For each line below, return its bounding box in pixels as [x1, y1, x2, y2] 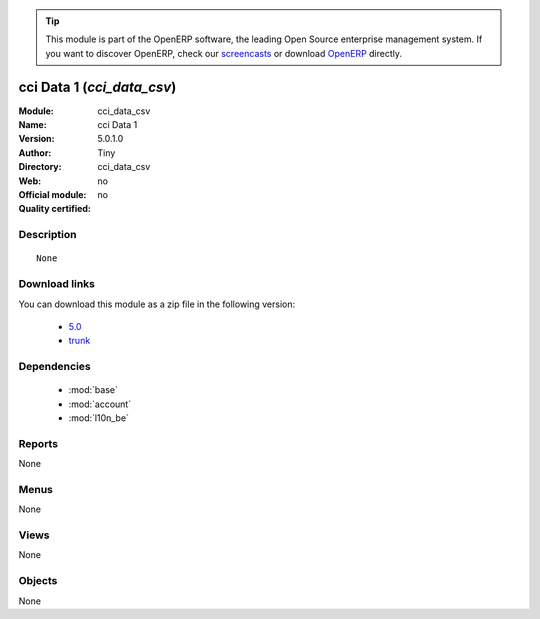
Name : [18, 119, 47, 131]
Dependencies [18, 360, 92, 374]
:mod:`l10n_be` [68, 412, 130, 424]
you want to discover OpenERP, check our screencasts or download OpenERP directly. [45, 47, 403, 59]
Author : [18, 146, 52, 159]
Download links [18, 277, 95, 291]
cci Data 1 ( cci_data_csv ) [18, 78, 177, 95]
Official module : [18, 189, 87, 201]
